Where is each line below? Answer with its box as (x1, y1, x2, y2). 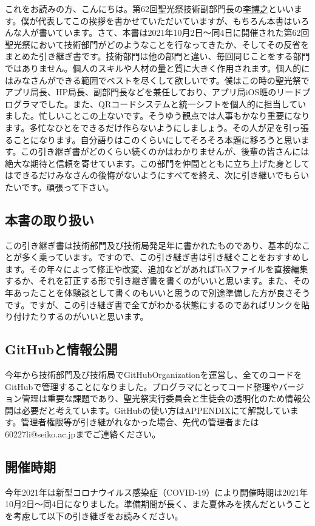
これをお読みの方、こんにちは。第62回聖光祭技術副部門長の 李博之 (5, 2, 268, 15)
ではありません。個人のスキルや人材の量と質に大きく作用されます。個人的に (5, 61, 310, 74)
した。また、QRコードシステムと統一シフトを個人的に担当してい (47, 97, 307, 110)
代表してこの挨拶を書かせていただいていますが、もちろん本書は (38, 14, 293, 27)
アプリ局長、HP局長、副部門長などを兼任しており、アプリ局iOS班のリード (5, 86, 302, 98)
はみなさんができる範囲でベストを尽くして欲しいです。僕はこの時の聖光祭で (5, 73, 310, 86)
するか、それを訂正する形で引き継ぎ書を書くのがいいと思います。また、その (5, 274, 310, 287)
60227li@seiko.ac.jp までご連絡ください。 (5, 428, 161, 440)
